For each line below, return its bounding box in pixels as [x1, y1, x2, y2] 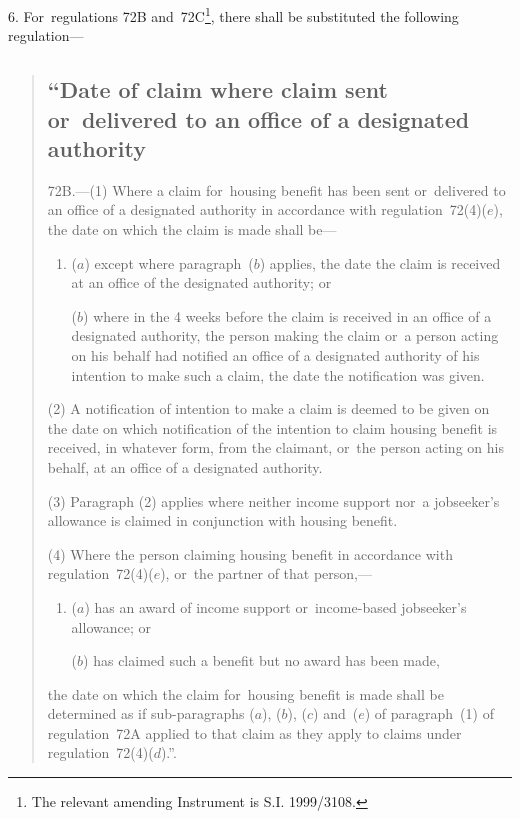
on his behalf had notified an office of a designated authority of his [71, 344, 480, 365]
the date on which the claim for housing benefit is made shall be [47, 683, 444, 704]
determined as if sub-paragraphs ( [47, 703, 255, 724]
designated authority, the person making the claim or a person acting [71, 325, 499, 346]
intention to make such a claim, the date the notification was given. [71, 364, 485, 385]
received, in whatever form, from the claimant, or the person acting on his [47, 437, 504, 458]
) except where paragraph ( [84, 252, 254, 273]
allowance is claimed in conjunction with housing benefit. [47, 510, 398, 531]
